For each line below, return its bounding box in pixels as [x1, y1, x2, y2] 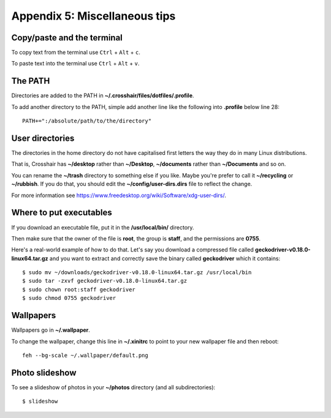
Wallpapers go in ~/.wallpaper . [11, 326, 90, 334]
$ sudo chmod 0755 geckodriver [22, 294, 116, 302]
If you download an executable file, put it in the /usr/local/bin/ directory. [11, 223, 194, 231]
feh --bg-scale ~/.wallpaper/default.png [22, 352, 148, 359]
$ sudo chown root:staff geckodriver [22, 286, 136, 293]
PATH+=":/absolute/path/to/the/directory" [22, 118, 152, 125]
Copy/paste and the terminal [11, 32, 123, 43]
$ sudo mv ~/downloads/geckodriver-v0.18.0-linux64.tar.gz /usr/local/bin [22, 269, 252, 276]
